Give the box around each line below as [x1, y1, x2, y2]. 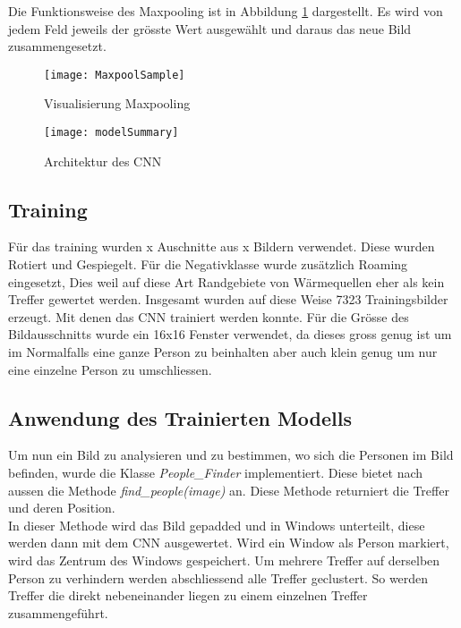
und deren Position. [8, 498, 115, 517]
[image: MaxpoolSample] [44, 68, 185, 81]
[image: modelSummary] [44, 126, 179, 140]
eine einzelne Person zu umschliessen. [8, 360, 212, 378]
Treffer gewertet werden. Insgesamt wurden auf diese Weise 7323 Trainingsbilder [8, 290, 448, 309]
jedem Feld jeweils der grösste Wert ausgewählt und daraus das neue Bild [8, 19, 412, 38]
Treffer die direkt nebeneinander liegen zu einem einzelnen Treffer [8, 586, 368, 605]
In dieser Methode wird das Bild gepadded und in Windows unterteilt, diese [8, 515, 425, 534]
